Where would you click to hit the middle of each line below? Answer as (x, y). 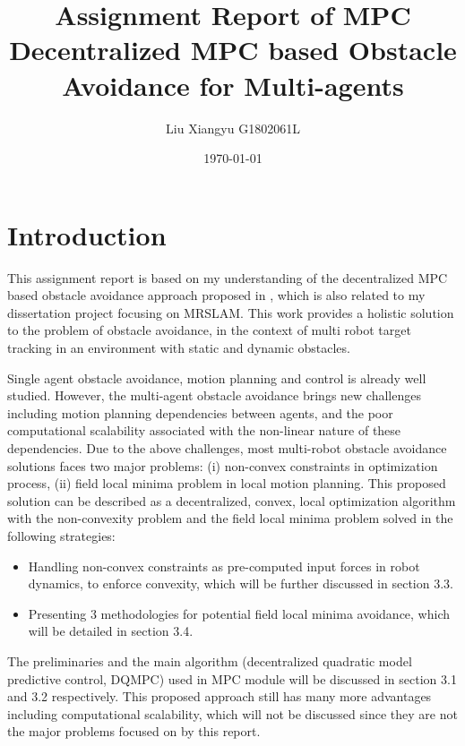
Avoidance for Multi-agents (233, 85)
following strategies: (61, 535)
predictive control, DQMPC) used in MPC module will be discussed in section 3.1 (232, 678)
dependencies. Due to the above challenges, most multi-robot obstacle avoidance (227, 447)
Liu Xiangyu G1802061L (233, 128)
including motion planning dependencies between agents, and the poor (200, 412)
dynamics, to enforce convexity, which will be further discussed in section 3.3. (241, 583)
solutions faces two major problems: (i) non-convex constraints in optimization (223, 465)
